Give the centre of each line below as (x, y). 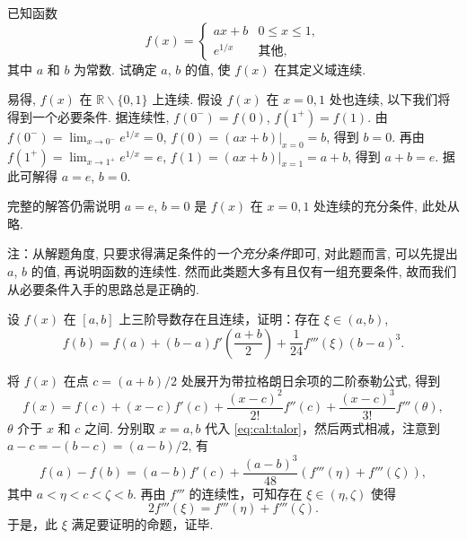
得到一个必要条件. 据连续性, (88, 116)
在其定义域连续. (320, 69)
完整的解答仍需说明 (64, 206)
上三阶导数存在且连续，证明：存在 (220, 319)
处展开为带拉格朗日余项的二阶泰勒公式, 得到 (311, 380)
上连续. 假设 (187, 99)
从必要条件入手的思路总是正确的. (103, 288)
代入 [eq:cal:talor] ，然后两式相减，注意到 (322, 427)
